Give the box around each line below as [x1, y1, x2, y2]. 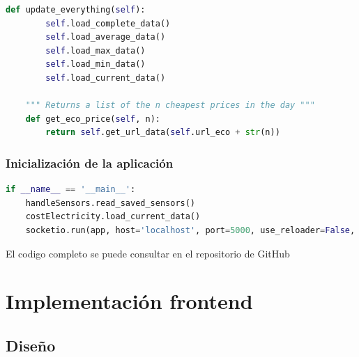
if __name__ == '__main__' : [6, 184, 136, 195]
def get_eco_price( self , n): [25, 113, 160, 124]
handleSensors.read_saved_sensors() [25, 198, 196, 208]
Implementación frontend [6, 287, 253, 315]
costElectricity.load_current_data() [25, 212, 201, 222]
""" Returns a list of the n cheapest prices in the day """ [25, 100, 315, 111]
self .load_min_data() [45, 59, 146, 70]
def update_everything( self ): [6, 5, 146, 15]
